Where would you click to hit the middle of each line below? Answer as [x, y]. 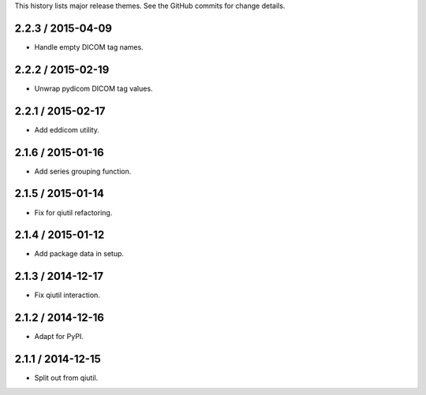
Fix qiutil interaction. [67, 295]
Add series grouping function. [83, 171]
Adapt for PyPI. [59, 337]
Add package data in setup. [79, 254]
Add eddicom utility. [67, 129]
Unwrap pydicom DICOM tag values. [93, 88]
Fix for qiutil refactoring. [73, 212]
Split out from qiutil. [66, 378]
